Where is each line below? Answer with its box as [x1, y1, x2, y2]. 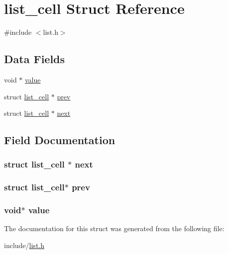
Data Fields [4, 51, 65, 67]
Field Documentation [4, 132, 115, 148]
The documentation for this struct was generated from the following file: [4, 223, 225, 234]
